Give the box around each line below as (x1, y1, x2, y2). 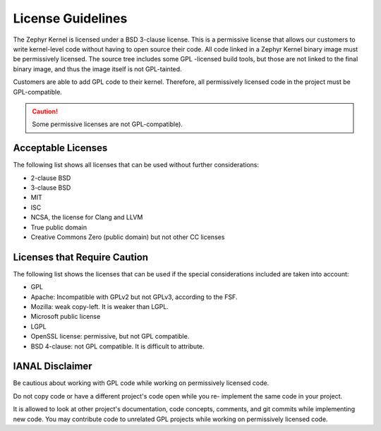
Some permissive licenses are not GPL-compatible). (32, 120, 183, 128)
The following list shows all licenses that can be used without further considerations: (13, 161, 259, 169)
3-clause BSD (30, 183, 71, 192)
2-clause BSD (30, 174, 71, 182)
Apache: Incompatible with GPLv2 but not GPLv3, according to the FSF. (30, 293, 238, 301)
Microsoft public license (30, 312, 101, 321)
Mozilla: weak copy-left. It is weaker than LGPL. (30, 303, 169, 310)
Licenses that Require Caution (13, 251, 148, 263)
